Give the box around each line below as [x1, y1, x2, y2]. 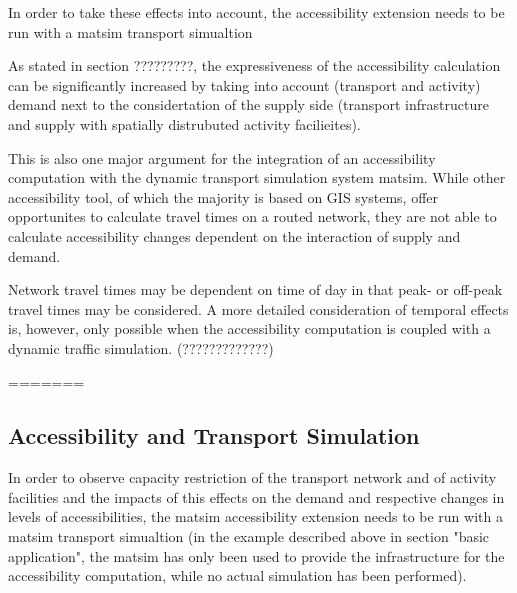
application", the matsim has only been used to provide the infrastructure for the [8, 545, 505, 566]
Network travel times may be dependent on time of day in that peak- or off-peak [8, 279, 503, 300]
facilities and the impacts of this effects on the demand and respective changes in [8, 486, 505, 507]
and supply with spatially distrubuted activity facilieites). [8, 113, 361, 134]
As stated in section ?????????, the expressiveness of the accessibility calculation [8, 55, 501, 76]
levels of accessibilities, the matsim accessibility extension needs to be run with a [8, 506, 503, 527]
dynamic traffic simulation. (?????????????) [8, 337, 274, 358]
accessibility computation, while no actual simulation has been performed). [8, 565, 467, 586]
